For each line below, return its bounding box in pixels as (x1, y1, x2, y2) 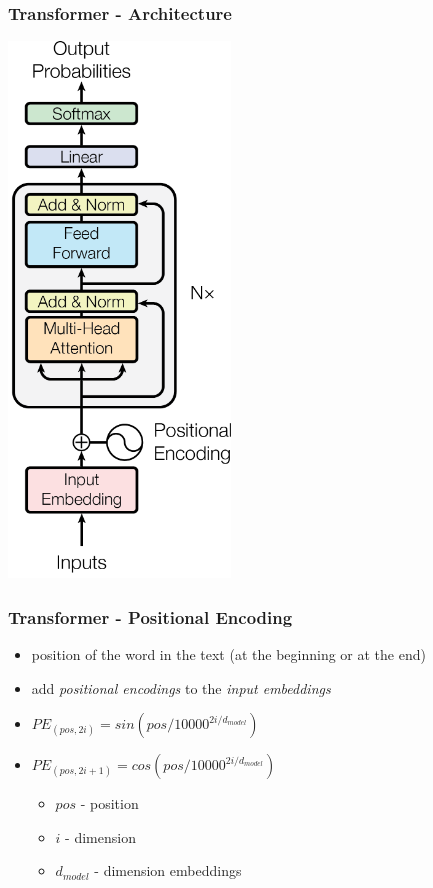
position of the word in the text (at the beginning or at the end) (31, 644, 426, 665)
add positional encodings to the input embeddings (31, 677, 331, 698)
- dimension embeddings (94, 860, 242, 881)
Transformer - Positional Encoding (8, 604, 293, 629)
